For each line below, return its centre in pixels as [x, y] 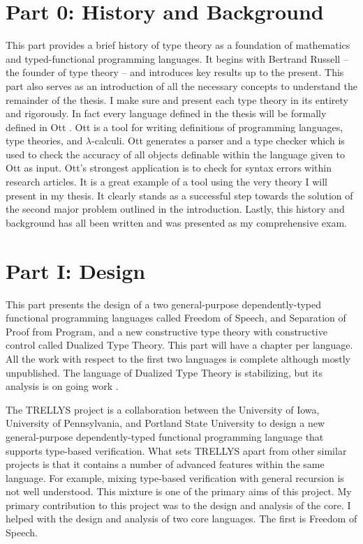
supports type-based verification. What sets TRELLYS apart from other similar [176, 450]
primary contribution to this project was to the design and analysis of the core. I [178, 505]
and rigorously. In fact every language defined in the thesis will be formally [166, 113]
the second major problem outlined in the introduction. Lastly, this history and [175, 209]
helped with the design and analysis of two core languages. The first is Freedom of [181, 519]
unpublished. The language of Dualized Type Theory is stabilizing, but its [164, 372]
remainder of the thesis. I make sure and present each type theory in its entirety [177, 99]
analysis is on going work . [62, 386]
